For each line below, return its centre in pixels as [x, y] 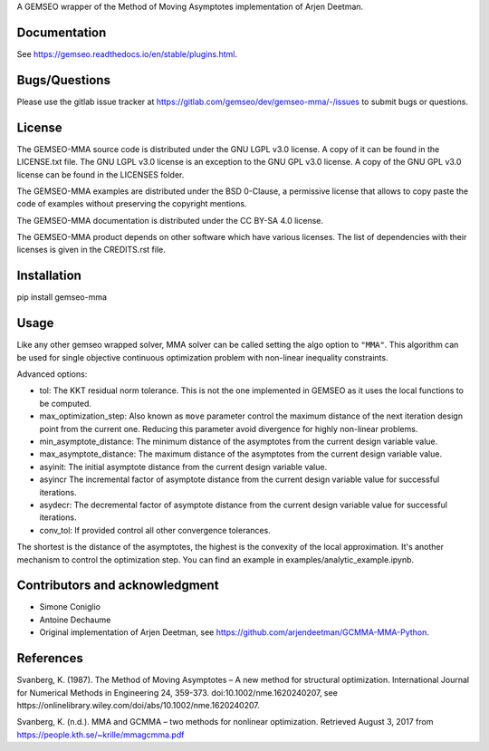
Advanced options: [52, 374]
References [50, 658]
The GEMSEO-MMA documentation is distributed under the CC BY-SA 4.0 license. [170, 220]
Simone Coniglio [70, 607]
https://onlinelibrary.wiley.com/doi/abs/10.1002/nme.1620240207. [138, 705]
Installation [49, 276]
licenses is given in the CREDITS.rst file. [91, 250]
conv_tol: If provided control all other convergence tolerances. [155, 530]
